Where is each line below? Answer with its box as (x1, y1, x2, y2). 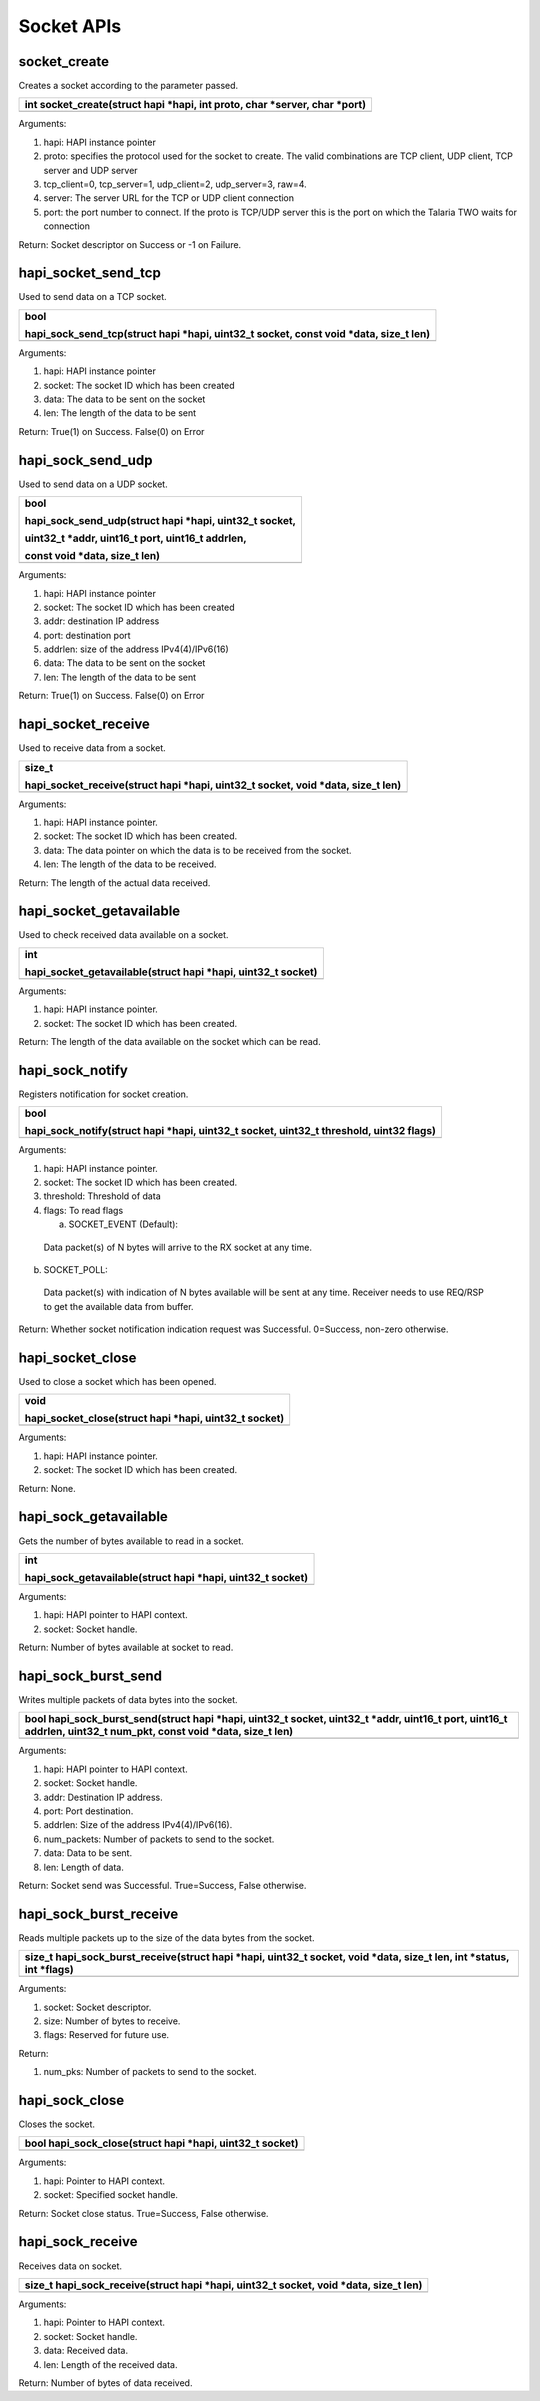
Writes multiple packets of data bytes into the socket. (18, 1694, 239, 1706)
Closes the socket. (18, 2118, 95, 2130)
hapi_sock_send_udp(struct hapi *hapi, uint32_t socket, (24, 514, 297, 528)
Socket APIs (18, 15, 122, 37)
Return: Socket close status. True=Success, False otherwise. (18, 2207, 269, 2219)
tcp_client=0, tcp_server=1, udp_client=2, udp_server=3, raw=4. (43, 178, 307, 190)
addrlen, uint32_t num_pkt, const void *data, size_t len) (24, 1725, 294, 1739)
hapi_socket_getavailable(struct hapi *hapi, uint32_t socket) (24, 965, 318, 979)
